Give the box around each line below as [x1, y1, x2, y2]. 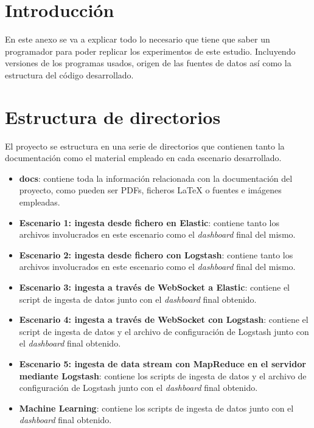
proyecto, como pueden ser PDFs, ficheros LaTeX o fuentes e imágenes [19, 184, 282, 196]
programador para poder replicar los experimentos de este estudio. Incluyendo [5, 44, 296, 57]
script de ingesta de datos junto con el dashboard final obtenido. [19, 292, 257, 305]
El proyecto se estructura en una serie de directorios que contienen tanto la [5, 139, 285, 152]
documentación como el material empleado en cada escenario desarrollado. [5, 151, 282, 164]
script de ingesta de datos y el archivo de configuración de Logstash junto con [19, 325, 309, 337]
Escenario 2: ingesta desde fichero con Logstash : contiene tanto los [19, 248, 293, 261]
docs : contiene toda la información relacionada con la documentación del [19, 171, 293, 184]
